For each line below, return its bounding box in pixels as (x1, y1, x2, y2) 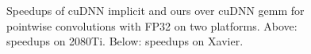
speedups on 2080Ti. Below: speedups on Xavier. (6, 33, 244, 49)
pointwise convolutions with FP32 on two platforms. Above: (6, 17, 298, 34)
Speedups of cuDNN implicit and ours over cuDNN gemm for (6, 2, 305, 18)
